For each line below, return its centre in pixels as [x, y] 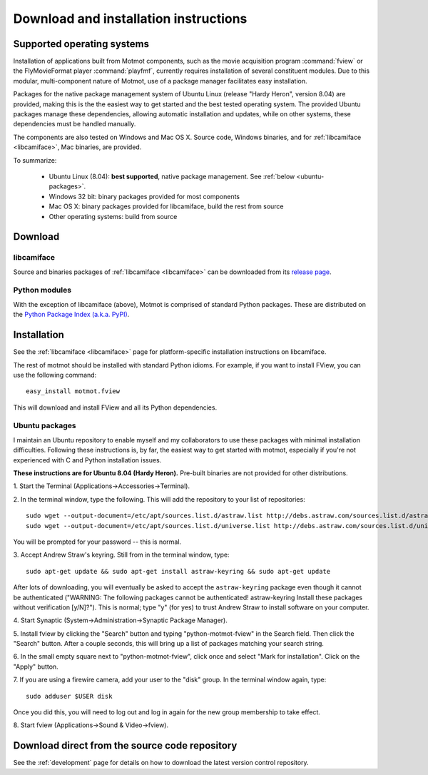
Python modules [42, 290]
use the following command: [55, 375]
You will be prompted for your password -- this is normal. [97, 542]
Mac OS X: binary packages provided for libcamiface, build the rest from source [167, 206]
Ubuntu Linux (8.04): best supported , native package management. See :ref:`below [172, 176]
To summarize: [35, 160]
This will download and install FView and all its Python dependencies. [115, 407]
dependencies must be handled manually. [75, 124]
